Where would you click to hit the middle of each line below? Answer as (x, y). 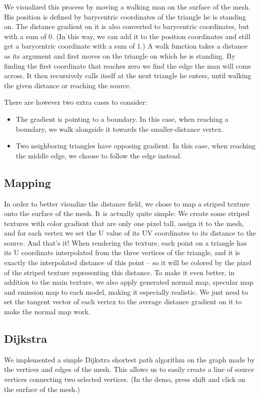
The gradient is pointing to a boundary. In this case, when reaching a (122, 119)
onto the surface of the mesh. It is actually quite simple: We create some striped (127, 213)
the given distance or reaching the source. (68, 85)
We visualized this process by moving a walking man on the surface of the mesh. (127, 7)
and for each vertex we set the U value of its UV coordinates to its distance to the (130, 233)
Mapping (27, 182)
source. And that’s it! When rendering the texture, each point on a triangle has (125, 242)
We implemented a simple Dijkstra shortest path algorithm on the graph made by (129, 359)
